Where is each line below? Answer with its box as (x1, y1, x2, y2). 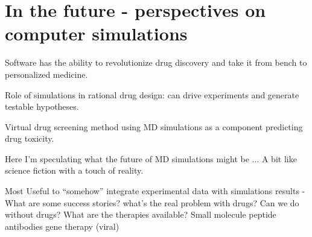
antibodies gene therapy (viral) (5, 220, 119, 232)
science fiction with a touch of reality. (5, 164, 144, 177)
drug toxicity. (5, 132, 54, 145)
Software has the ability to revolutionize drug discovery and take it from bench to (5, 56, 307, 69)
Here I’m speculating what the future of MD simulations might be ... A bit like (5, 152, 297, 165)
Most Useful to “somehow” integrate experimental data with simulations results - (5, 185, 305, 197)
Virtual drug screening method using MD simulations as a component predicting (5, 120, 303, 133)
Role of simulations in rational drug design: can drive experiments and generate (5, 88, 299, 101)
